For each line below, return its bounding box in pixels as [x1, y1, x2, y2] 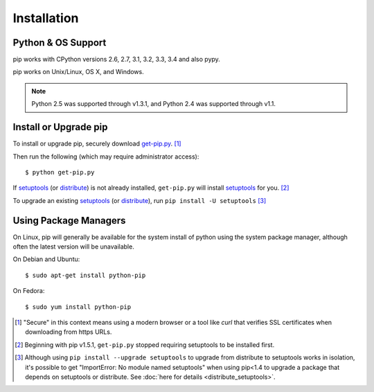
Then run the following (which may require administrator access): [12, 152, 199, 161]
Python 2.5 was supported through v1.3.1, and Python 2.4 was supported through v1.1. [31, 100, 276, 108]
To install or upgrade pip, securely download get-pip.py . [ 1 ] [12, 139, 181, 148]
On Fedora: [12, 287, 45, 295]
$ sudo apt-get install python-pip [25, 271, 146, 279]
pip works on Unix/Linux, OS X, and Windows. [12, 68, 145, 76]
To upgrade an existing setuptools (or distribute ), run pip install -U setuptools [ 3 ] [12, 196, 267, 204]
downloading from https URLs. [25, 328, 112, 336]
